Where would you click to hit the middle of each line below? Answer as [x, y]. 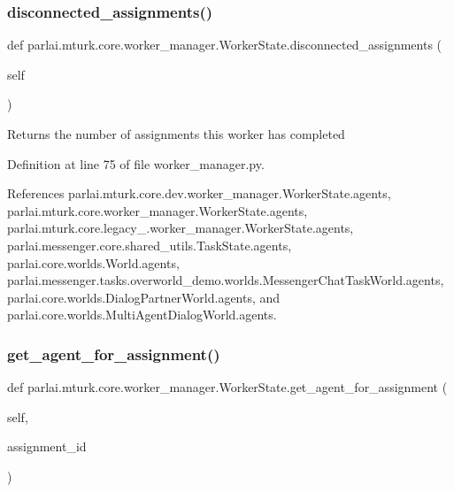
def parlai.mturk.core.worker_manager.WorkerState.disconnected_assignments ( [225, 45]
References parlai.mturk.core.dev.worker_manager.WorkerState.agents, [199, 193]
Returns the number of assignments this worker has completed [176, 134]
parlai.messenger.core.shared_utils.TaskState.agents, [150, 245]
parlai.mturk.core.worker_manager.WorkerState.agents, [158, 210]
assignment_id [47, 446]
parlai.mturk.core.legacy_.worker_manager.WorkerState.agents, [181, 228]
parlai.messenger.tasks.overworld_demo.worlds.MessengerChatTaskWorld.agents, [226, 280]
